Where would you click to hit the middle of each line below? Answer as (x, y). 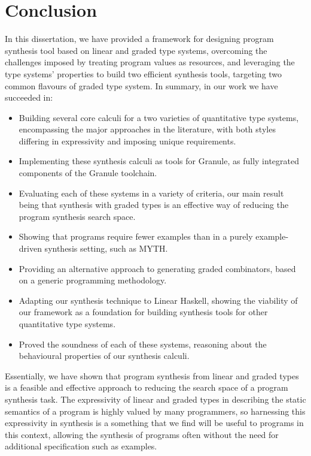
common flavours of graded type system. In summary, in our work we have (141, 85)
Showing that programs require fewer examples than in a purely (136, 236)
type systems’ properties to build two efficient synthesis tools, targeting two (144, 73)
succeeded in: (29, 97)
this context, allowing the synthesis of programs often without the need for (142, 434)
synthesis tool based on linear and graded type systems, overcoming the (136, 50)
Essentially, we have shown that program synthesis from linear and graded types (152, 375)
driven (30, 248)
